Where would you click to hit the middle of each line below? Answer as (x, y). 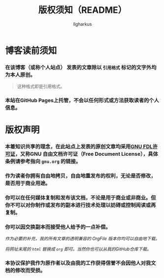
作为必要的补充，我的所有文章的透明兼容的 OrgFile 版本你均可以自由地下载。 (82, 239)
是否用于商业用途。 (28, 183)
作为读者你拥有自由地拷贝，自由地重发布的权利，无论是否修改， (81, 176)
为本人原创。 (20, 74)
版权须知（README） (82, 10)
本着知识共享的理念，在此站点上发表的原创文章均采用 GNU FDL (79, 147)
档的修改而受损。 (25, 271)
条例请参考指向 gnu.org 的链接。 (43, 162)
